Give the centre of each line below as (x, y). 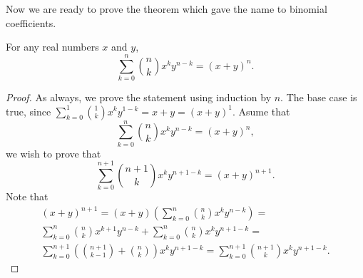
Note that (27, 196)
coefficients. (31, 22)
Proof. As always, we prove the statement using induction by (139, 97)
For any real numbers (52, 47)
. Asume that (261, 111)
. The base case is (319, 97)
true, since (29, 111)
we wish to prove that (53, 153)
